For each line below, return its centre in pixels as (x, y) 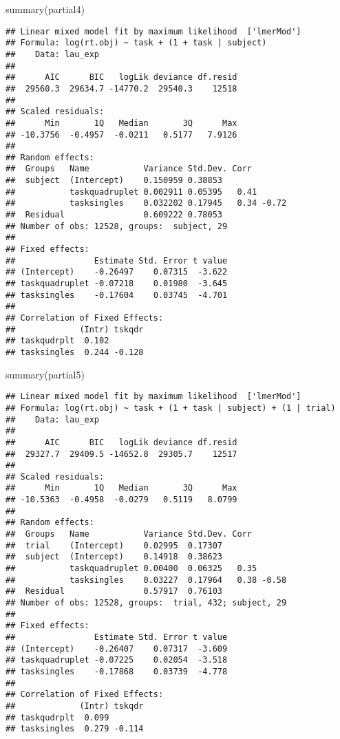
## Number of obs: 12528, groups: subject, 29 (117, 226)
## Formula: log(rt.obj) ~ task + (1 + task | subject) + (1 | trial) (171, 408)
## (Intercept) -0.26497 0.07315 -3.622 (117, 272)
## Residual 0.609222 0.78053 (114, 215)
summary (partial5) (45, 374)
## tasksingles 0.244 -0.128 (75, 352)
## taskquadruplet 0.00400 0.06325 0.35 (131, 569)
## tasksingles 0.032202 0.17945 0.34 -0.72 (146, 203)
